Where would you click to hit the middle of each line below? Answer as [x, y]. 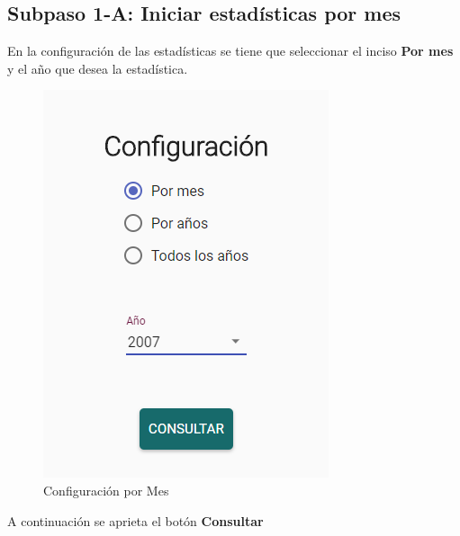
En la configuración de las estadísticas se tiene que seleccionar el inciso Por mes [230, 51]
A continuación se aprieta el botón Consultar [135, 520]
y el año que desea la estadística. [98, 68]
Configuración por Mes [106, 490]
